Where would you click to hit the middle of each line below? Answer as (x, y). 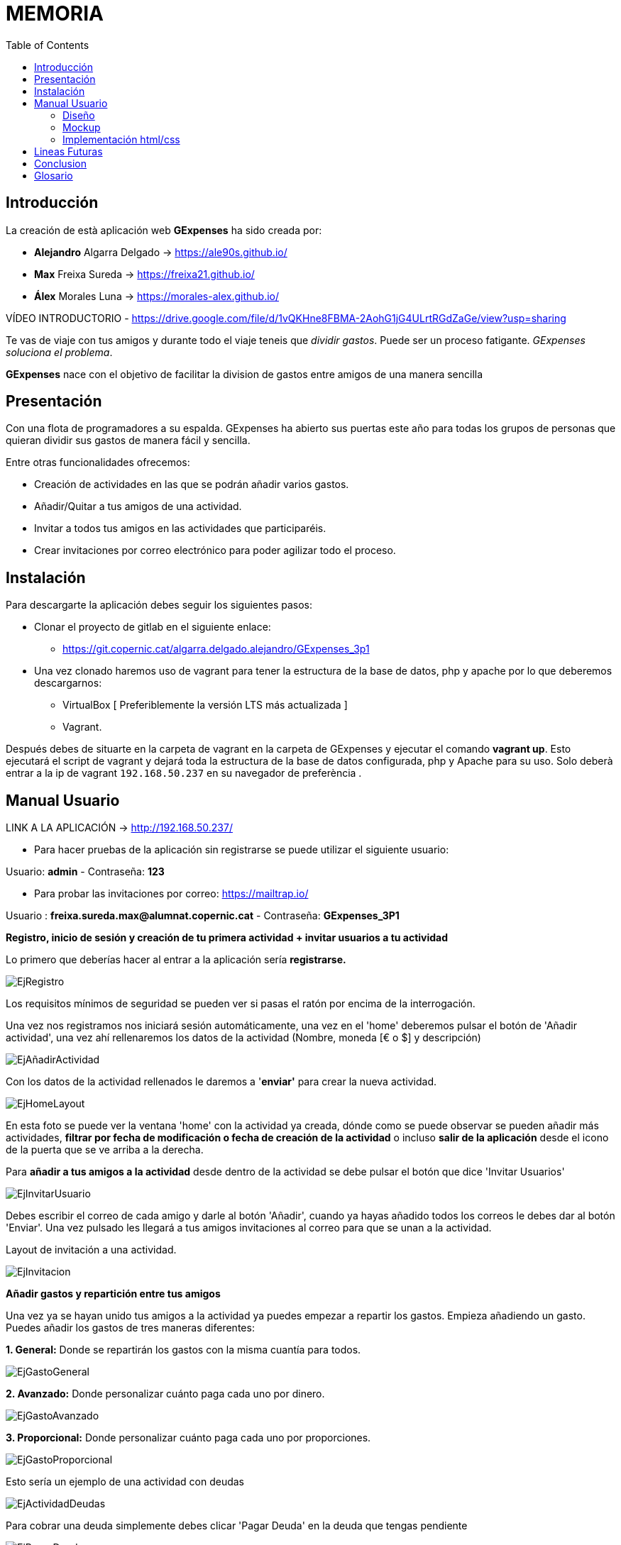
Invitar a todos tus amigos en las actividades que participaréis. (180, 528)
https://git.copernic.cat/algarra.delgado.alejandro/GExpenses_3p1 (216, 649)
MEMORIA (55, 13)
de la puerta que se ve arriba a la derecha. (105, 1150)
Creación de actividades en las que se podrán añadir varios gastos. (192, 484)
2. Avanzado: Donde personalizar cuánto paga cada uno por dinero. (165, 1394)
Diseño (79, 115)
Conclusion (61, 163)
